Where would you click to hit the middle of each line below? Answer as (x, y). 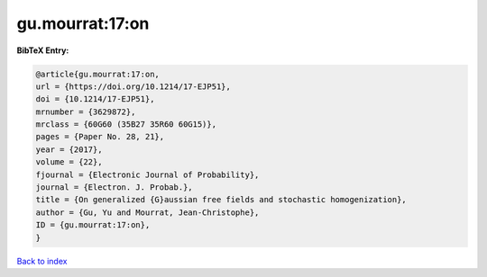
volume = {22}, (69, 162)
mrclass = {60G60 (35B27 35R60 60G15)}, (126, 125)
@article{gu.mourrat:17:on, (97, 74)
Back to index (42, 261)
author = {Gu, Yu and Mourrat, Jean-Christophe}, (147, 212)
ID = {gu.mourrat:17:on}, (93, 225)
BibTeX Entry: (43, 50)
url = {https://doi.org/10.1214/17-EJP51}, (133, 86)
